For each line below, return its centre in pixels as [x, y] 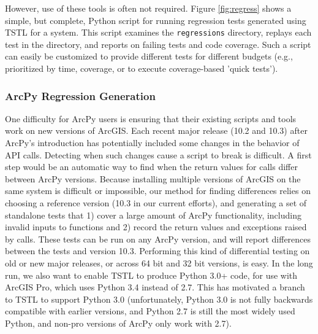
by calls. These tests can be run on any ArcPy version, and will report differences [158, 239]
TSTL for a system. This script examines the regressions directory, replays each [158, 32]
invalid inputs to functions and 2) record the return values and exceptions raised [156, 227]
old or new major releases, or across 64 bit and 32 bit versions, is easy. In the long [159, 262]
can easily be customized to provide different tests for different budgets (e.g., [149, 56]
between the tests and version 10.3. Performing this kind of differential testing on [157, 251]
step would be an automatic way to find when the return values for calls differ [151, 167]
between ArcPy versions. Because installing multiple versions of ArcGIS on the [153, 178]
